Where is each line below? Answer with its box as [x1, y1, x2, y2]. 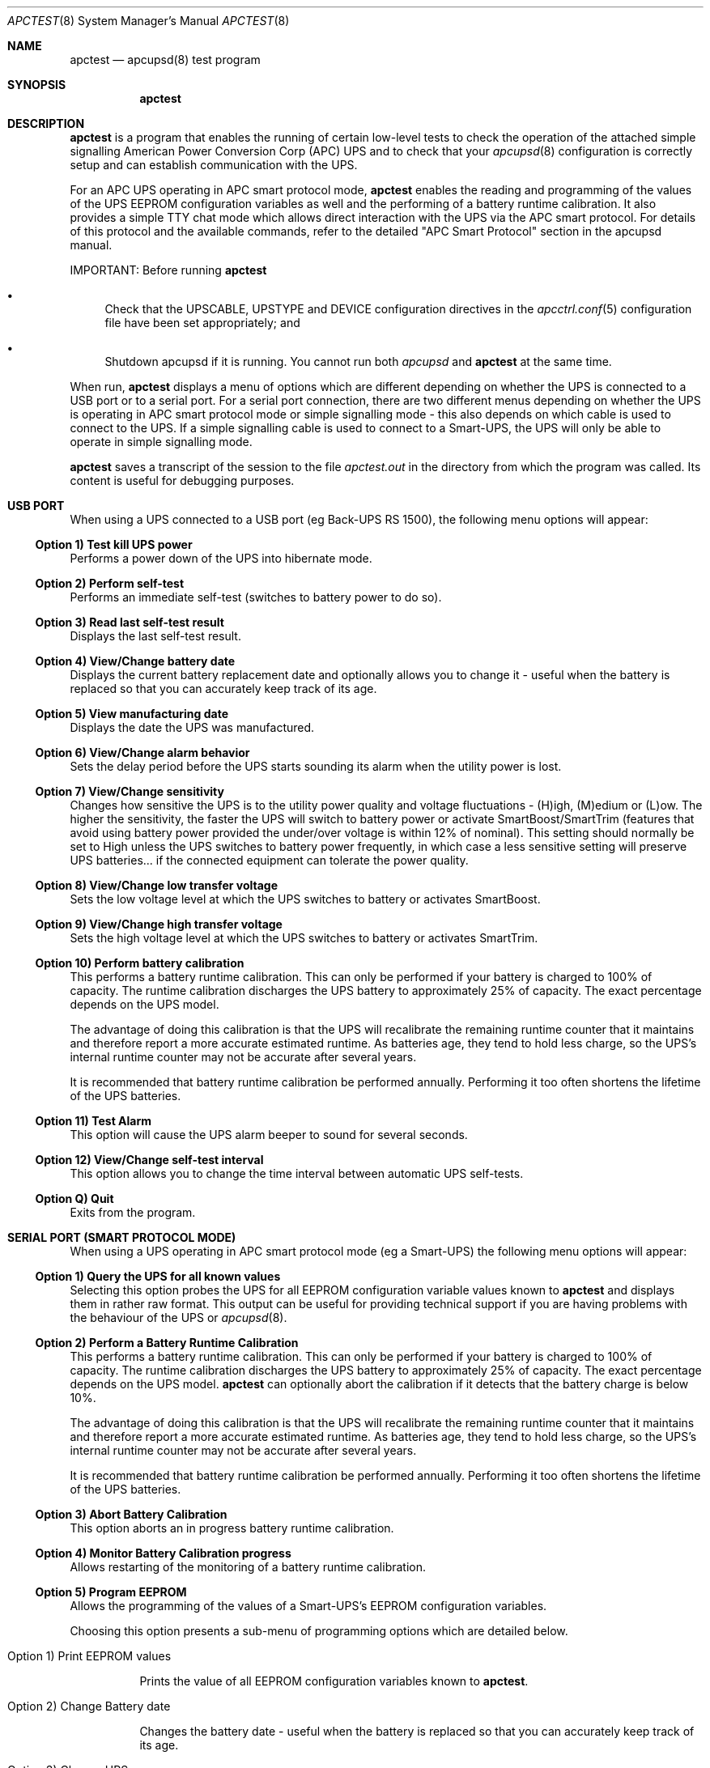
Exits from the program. [70, 1205, 196, 1219]
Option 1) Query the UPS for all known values [35, 1269, 281, 1283]
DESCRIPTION [7, 117, 85, 130]
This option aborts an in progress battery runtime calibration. [70, 1521, 394, 1535]
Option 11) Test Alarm [35, 1114, 152, 1128]
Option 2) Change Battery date [7, 1699, 171, 1713]
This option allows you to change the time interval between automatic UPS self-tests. [70, 1167, 524, 1180]
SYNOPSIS [7, 78, 66, 91]
